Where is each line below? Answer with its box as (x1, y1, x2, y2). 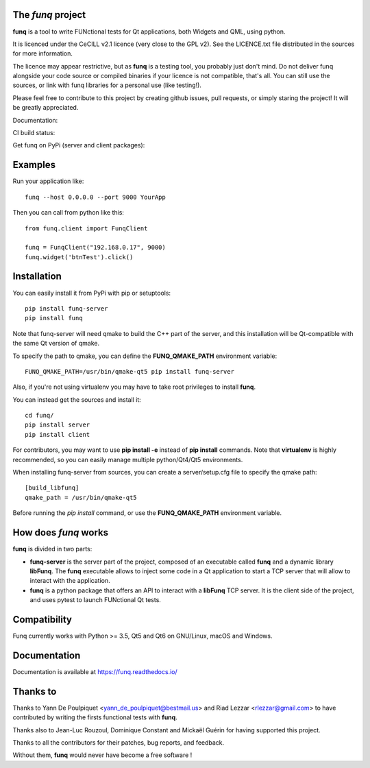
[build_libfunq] (25, 484, 79, 492)
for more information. (12, 49, 73, 58)
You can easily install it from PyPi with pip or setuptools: (12, 289, 171, 297)
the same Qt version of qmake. (12, 339, 99, 348)
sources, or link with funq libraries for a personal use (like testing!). (12, 81, 202, 89)
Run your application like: (12, 177, 84, 185)
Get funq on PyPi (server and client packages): (12, 141, 145, 149)
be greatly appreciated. (12, 104, 79, 112)
